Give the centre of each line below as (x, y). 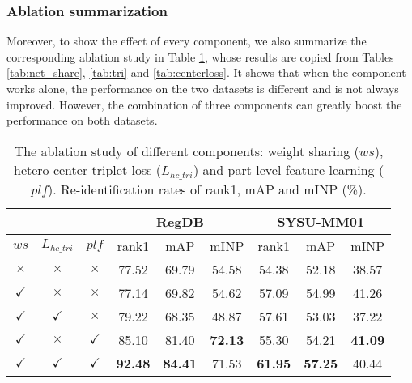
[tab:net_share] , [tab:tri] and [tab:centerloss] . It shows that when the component (206, 72)
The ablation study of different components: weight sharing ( (187, 151)
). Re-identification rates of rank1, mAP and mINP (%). (207, 189)
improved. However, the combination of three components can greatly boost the (204, 104)
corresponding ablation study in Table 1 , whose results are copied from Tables (200, 56)
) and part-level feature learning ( (289, 169)
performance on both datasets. (82, 120)
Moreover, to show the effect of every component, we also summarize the (187, 41)
